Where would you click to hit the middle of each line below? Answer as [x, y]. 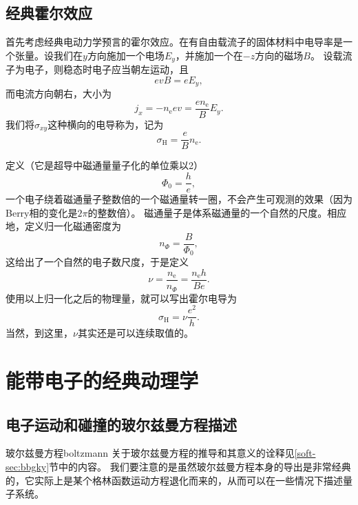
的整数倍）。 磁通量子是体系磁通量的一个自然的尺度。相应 [217, 212]
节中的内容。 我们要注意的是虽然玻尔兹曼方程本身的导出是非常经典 [200, 467]
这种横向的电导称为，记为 [106, 124]
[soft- [305, 453]
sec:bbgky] [28, 467]
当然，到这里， [39, 333]
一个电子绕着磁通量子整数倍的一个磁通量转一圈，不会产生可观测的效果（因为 [179, 199]
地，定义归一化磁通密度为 [63, 226]
